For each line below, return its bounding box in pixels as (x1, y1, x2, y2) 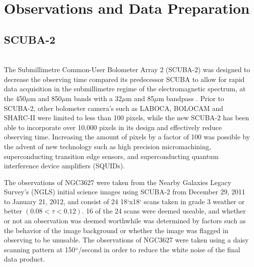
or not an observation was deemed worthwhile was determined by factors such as (4, 215, 246, 226)
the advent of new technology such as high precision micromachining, (4, 141, 211, 151)
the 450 (4, 93, 26, 103)
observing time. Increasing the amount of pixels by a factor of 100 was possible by (4, 132, 250, 142)
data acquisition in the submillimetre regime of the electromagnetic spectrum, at (4, 83, 246, 94)
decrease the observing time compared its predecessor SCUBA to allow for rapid (4, 74, 245, 84)
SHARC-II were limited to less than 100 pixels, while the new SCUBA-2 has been (4, 112, 249, 123)
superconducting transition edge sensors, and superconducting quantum (4, 151, 219, 161)
